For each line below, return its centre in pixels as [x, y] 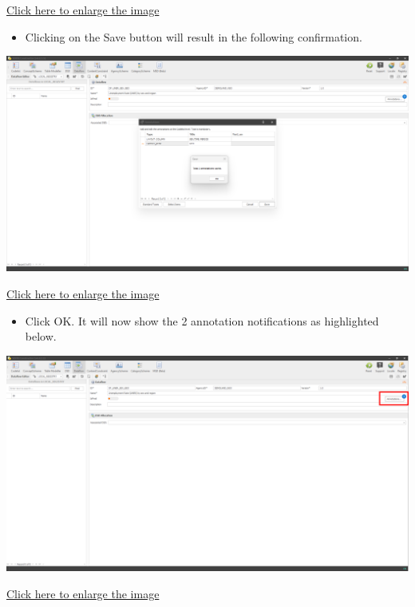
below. [41, 336]
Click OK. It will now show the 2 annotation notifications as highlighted [202, 320]
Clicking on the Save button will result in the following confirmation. [194, 36]
